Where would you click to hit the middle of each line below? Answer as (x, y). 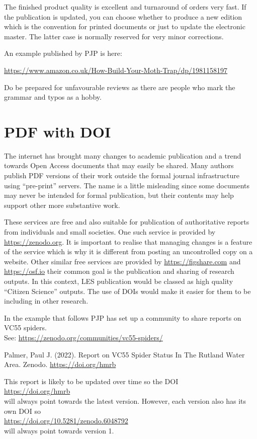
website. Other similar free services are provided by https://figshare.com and (122, 261)
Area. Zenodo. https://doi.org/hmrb (60, 364)
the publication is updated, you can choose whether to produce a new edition (123, 16)
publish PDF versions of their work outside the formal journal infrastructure (122, 175)
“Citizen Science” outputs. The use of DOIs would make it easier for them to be (127, 291)
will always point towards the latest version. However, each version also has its (125, 400)
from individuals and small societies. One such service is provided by (110, 232)
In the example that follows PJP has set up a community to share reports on (123, 317)
